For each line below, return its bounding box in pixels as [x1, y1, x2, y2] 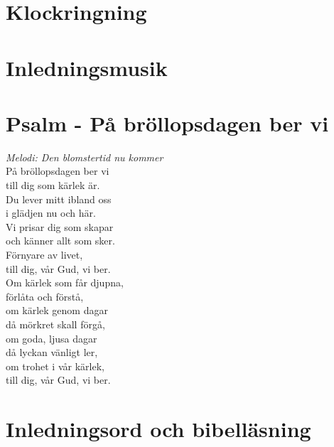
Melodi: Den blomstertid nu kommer [6, 149, 163, 164]
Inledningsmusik [6, 53, 168, 82]
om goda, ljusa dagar [6, 330, 97, 345]
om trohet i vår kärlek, [6, 358, 104, 373]
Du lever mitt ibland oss [6, 191, 112, 206]
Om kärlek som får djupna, [6, 275, 124, 290]
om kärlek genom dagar [6, 303, 108, 318]
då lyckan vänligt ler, [6, 345, 98, 360]
